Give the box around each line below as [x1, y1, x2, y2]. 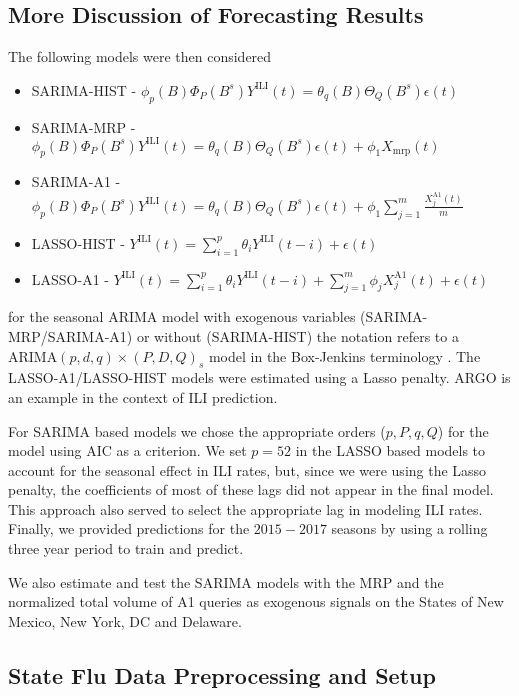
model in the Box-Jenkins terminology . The [208, 345, 481, 366]
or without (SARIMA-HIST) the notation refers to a [136, 325, 459, 346]
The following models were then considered [8, 46, 272, 67]
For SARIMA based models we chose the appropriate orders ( [8, 420, 386, 441]
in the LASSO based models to [295, 440, 486, 461]
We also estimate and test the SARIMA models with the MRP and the [8, 571, 444, 592]
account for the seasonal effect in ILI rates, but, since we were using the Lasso [8, 459, 487, 480]
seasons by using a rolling [331, 518, 488, 539]
